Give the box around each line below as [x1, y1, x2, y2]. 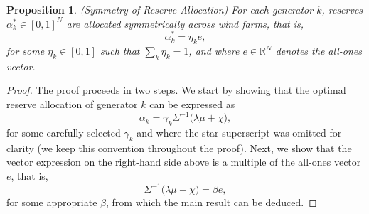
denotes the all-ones [275, 43, 362, 58]
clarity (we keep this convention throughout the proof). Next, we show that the [6, 140, 352, 155]
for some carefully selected [6, 124, 121, 139]
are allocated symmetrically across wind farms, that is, [66, 16, 304, 31]
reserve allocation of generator [6, 97, 138, 112]
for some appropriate [6, 195, 97, 210]
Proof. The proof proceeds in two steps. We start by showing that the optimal [6, 82, 346, 97]
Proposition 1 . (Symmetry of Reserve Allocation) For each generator [6, 2, 314, 16]
